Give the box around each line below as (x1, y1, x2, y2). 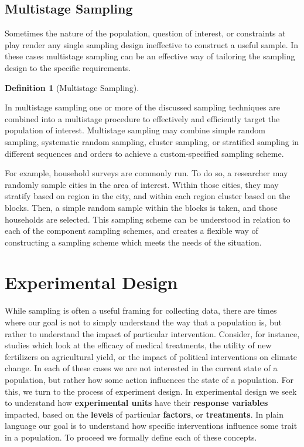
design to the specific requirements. (5, 61, 131, 73)
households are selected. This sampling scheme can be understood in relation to (5, 213, 291, 225)
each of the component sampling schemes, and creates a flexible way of (5, 224, 258, 237)
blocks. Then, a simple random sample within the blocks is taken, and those (5, 201, 278, 213)
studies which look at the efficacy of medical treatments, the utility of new (5, 339, 272, 351)
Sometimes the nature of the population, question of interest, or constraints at (5, 27, 286, 39)
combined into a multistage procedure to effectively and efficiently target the (5, 112, 280, 125)
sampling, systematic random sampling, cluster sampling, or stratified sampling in (5, 135, 299, 147)
